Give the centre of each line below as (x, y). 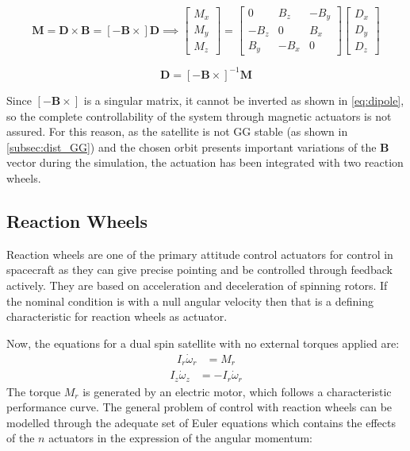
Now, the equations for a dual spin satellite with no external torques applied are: (203, 343)
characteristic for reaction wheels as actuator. (117, 316)
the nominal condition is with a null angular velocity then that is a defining (190, 301)
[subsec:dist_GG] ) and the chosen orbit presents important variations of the (192, 146)
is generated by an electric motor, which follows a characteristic (237, 391)
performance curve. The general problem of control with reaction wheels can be (199, 407)
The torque (34, 391)
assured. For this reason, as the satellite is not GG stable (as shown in (177, 131)
